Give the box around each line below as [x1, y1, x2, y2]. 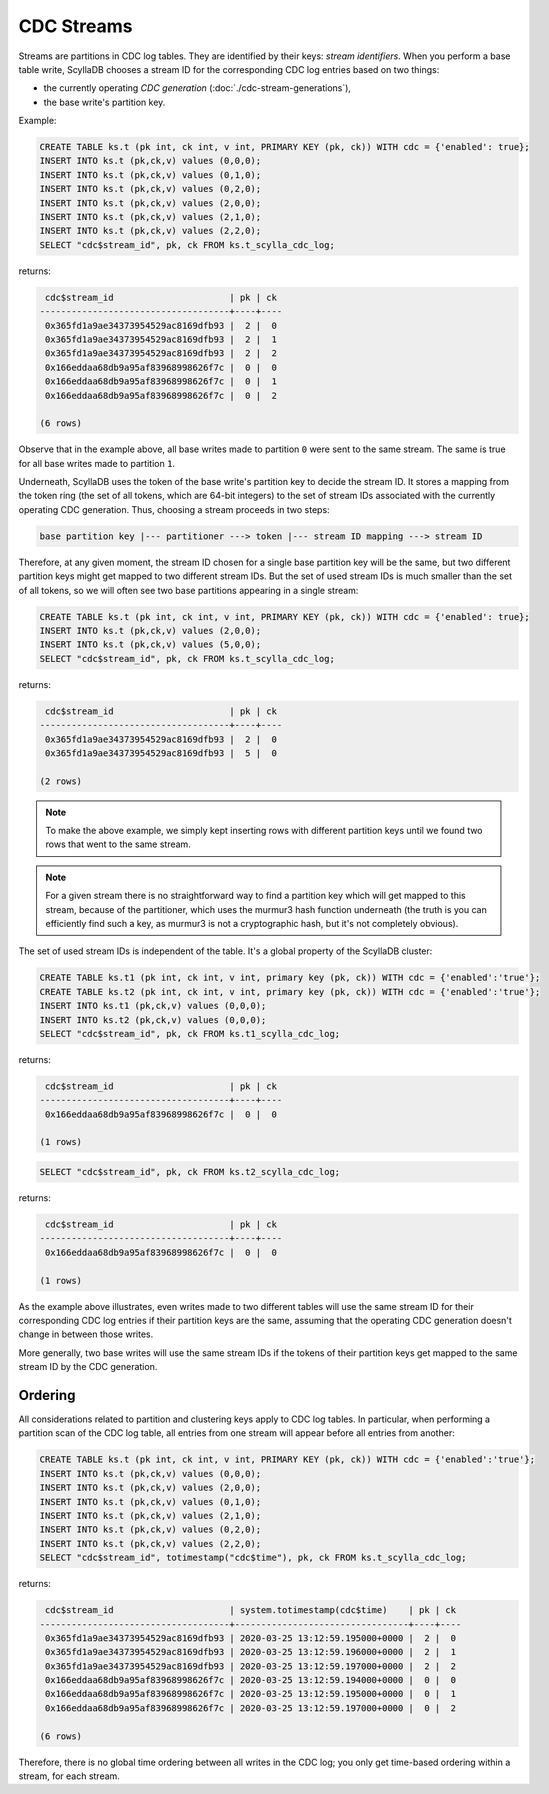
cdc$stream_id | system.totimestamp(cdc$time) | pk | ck [45, 1605, 457, 1616]
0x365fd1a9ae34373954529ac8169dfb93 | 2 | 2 [45, 348, 277, 359]
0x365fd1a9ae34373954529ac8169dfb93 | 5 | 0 [45, 747, 277, 759]
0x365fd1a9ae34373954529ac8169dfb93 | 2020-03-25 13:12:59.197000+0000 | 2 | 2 [45, 1660, 457, 1672]
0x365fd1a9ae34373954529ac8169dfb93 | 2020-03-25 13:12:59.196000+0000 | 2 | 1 [45, 1646, 457, 1658]
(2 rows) [39, 775, 83, 787]
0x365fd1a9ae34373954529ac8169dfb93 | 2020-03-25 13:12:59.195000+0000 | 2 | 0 [45, 1632, 457, 1644]
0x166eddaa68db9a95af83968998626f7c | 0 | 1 [45, 376, 277, 387]
